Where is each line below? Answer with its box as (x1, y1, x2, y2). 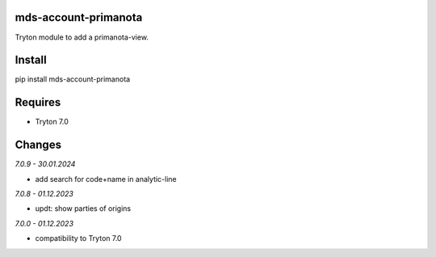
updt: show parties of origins (35, 204, 132, 213)
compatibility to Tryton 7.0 (35, 234, 122, 243)
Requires (15, 95, 61, 109)
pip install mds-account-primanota (15, 74, 131, 84)
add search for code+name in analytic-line (35, 174, 177, 183)
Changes (15, 138, 62, 152)
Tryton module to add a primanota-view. (15, 32, 149, 42)
